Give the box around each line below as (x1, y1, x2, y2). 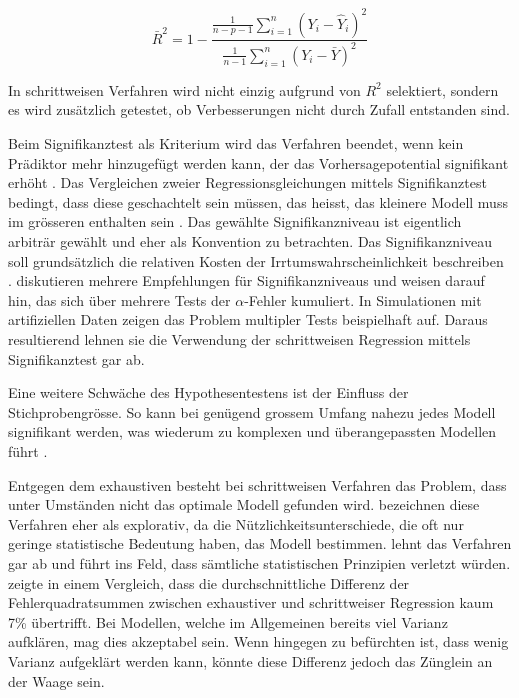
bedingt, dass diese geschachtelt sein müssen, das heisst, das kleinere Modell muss (8, 191, 508, 212)
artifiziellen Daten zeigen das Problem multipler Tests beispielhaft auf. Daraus (8, 309, 488, 330)
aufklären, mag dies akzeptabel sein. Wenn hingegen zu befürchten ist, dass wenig (8, 631, 509, 652)
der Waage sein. (8, 670, 105, 691)
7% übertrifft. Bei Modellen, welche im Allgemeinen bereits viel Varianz (8, 611, 448, 632)
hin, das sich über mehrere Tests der (8, 289, 231, 310)
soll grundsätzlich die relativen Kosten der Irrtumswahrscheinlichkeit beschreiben (8, 250, 504, 271)
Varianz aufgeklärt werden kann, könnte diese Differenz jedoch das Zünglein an (8, 650, 493, 671)
